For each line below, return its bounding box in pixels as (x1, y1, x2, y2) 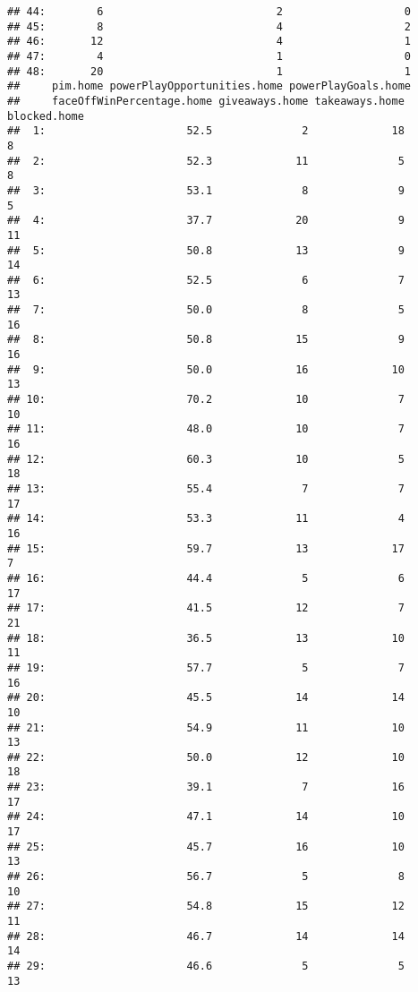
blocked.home (7, 109, 84, 123)
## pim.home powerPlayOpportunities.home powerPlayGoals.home (7, 80, 412, 93)
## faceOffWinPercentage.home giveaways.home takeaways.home (7, 94, 405, 107)
